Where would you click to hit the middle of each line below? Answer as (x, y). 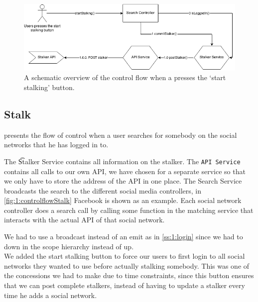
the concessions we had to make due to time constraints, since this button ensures (129, 275)
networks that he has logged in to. (56, 145)
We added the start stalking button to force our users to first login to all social (125, 256)
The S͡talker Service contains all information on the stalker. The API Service (122, 161)
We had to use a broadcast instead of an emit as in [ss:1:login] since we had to (124, 237)
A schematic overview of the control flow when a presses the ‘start (125, 77)
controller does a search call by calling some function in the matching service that (129, 210)
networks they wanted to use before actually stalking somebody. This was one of (127, 265)
